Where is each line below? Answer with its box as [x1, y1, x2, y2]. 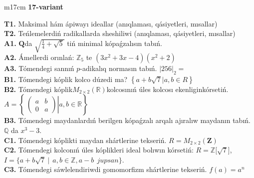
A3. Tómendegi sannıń [4, 63, 74, 73]
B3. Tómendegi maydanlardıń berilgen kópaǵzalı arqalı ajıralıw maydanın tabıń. [4, 115, 251, 125]
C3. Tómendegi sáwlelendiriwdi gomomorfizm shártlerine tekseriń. [4, 164, 207, 174]
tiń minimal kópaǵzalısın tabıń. [67, 37, 162, 48]
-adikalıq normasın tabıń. [80, 63, 157, 73]
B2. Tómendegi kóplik [4, 83, 73, 94]
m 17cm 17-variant [4, 1, 63, 11]
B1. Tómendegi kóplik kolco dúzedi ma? [4, 73, 128, 84]
